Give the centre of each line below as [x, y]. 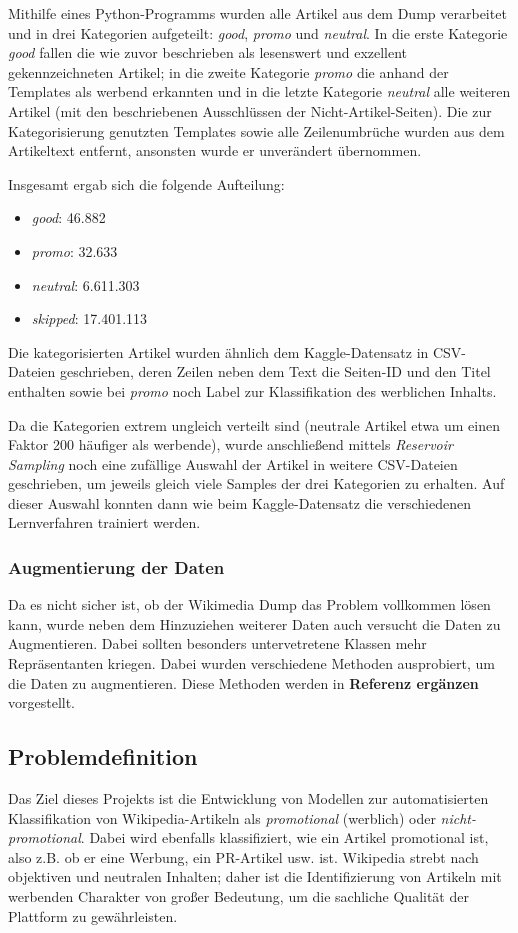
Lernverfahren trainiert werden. [104, 522]
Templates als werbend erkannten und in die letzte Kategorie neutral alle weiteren [259, 91]
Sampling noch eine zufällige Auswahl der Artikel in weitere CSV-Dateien [233, 463]
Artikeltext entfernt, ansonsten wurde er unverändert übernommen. [215, 150]
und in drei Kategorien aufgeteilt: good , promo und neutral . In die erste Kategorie [258, 32]
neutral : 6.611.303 [85, 284]
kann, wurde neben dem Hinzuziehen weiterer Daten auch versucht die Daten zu [254, 623]
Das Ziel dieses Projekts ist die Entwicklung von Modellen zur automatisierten [248, 798]
